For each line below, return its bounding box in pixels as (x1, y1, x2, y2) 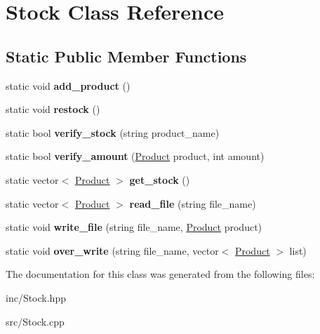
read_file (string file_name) (129, 196, 256, 211)
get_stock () (129, 172, 190, 187)
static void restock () (6, 102, 100, 116)
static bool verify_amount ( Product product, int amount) (6, 149, 265, 163)
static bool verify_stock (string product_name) (6, 125, 220, 140)
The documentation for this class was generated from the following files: (6, 267, 315, 281)
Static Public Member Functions (6, 45, 247, 67)
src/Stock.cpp (6, 314, 65, 328)
